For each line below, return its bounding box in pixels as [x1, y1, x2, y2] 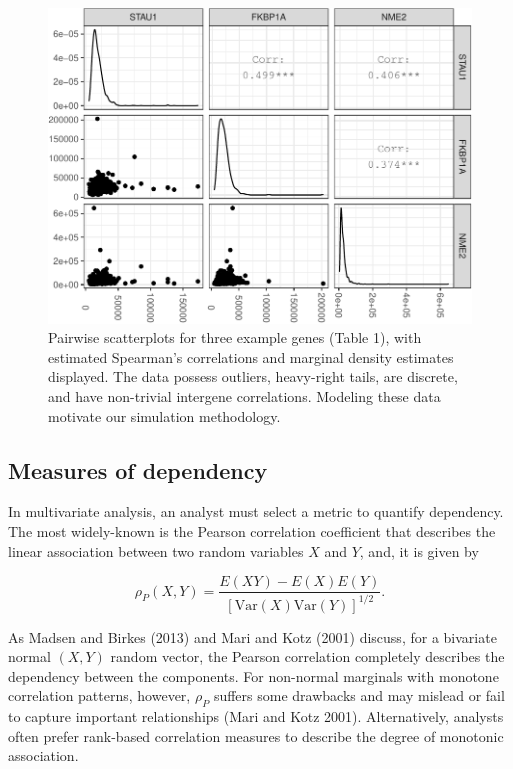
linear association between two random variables [8, 540, 304, 561]
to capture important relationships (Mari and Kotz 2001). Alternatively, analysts [8, 706, 504, 727]
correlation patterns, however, [8, 685, 191, 706]
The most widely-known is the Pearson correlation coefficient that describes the [8, 520, 496, 541]
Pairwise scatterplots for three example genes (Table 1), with [48, 327, 422, 348]
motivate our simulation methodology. [48, 405, 281, 426]
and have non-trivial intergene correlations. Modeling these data [48, 385, 441, 406]
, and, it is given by [359, 540, 479, 561]
